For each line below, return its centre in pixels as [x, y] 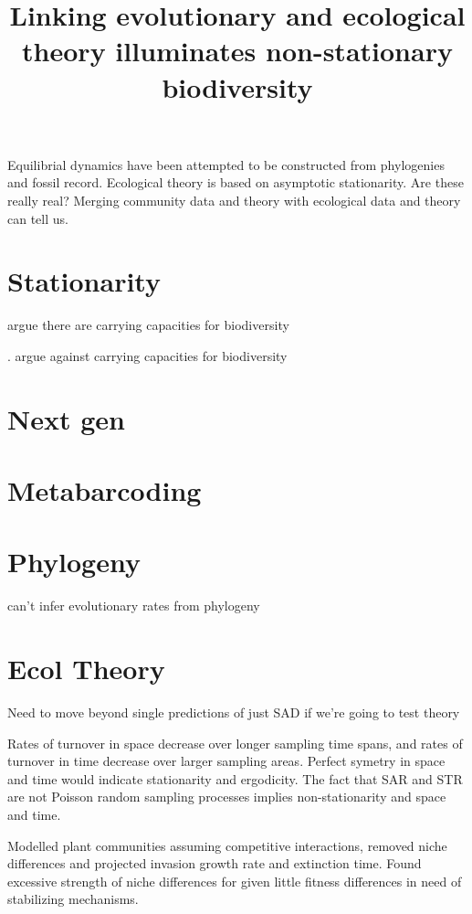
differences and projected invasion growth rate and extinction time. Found [215, 863]
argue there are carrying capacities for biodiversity [148, 325]
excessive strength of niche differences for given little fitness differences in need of [235, 881]
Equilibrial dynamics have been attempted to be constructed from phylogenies [226, 164]
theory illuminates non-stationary [237, 51]
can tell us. [38, 218]
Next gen [66, 418]
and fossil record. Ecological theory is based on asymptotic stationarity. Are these [236, 182]
